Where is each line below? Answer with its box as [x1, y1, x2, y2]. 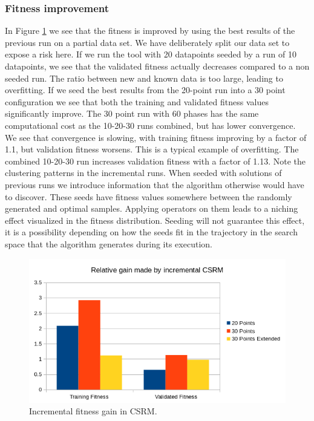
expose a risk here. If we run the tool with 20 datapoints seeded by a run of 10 [5, 48, 296, 60]
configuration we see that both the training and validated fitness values [5, 95, 269, 108]
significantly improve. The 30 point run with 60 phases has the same [5, 107, 259, 120]
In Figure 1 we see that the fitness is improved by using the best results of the [5, 24, 295, 37]
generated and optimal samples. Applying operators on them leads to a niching [5, 202, 298, 215]
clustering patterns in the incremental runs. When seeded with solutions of [5, 166, 282, 179]
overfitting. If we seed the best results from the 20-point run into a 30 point [5, 83, 286, 96]
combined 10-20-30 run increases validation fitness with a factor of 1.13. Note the [5, 154, 306, 167]
